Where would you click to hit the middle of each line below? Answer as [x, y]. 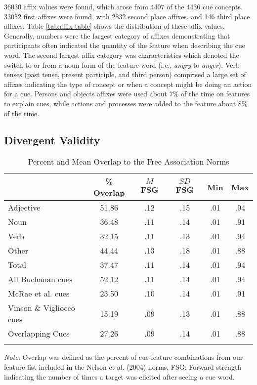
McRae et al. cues [39, 294]
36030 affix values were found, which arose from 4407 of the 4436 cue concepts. [123, 6]
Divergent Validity [52, 140]
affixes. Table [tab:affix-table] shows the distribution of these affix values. [114, 26]
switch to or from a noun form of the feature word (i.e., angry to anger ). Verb [122, 64]
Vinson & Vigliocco [42, 308]
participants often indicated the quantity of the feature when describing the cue [125, 45]
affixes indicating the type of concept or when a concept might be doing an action [128, 84]
